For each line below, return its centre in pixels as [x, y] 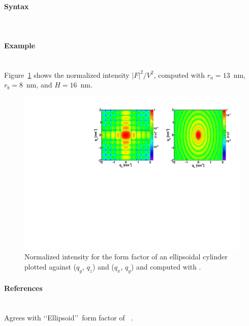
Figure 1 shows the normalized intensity [67, 75]
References [23, 288]
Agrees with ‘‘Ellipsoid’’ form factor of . [69, 317]
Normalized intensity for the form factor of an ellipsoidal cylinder [126, 257]
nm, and [39, 85]
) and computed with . [166, 266]
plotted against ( [50, 266]
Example [20, 45]
